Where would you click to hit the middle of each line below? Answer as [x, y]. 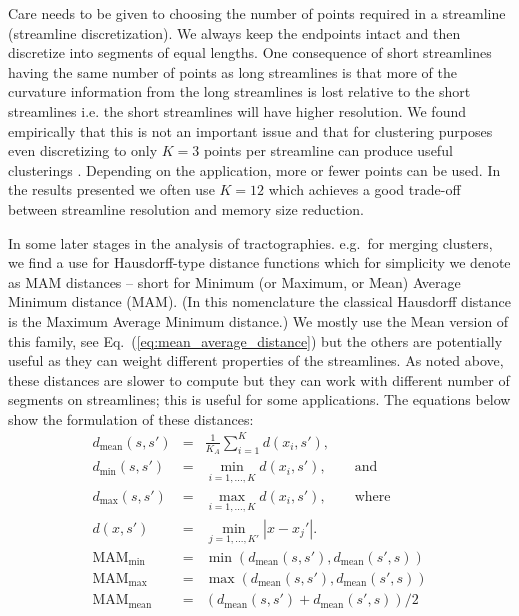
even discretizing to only [83, 150]
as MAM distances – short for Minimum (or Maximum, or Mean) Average [234, 281]
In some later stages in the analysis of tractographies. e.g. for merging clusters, [250, 242]
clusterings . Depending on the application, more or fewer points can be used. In [254, 169]
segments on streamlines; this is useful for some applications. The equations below [259, 399]
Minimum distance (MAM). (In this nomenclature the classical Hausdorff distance [259, 301]
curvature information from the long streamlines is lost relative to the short [239, 91]
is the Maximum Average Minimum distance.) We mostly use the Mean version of [258, 320]
